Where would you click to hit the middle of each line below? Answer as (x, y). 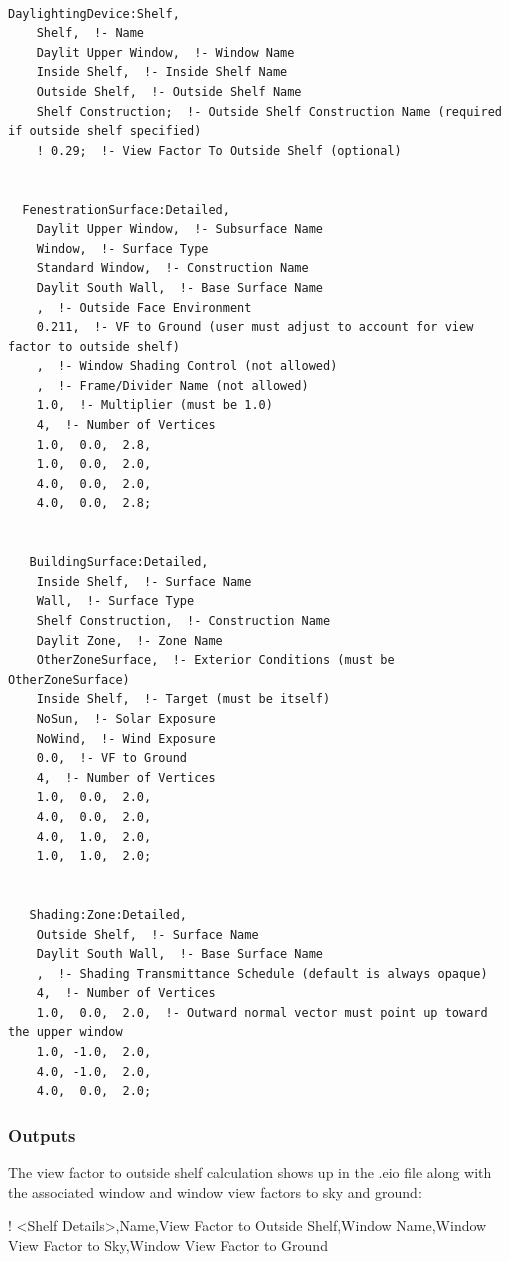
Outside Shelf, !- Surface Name (147, 934)
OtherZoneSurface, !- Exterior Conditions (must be (215, 660)
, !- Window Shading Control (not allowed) (187, 366)
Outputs (42, 1134)
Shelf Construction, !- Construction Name (183, 621)
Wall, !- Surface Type (115, 601)
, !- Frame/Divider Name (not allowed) (172, 385)
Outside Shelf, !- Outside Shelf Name (169, 91)
